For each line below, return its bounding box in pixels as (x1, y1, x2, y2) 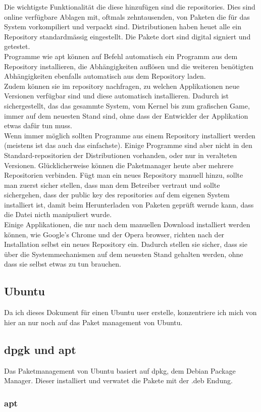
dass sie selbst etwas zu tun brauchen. (4, 259, 121, 269)
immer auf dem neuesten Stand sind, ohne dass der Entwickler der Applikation (4, 110, 248, 121)
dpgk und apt (4, 341, 76, 357)
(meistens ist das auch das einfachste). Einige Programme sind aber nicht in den (4, 140, 252, 150)
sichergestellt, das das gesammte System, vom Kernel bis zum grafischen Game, (4, 100, 250, 111)
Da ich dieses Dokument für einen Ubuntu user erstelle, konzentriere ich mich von (4, 307, 257, 318)
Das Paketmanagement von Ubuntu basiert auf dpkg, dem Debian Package (4, 365, 236, 376)
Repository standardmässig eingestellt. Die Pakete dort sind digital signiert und (4, 31, 251, 41)
